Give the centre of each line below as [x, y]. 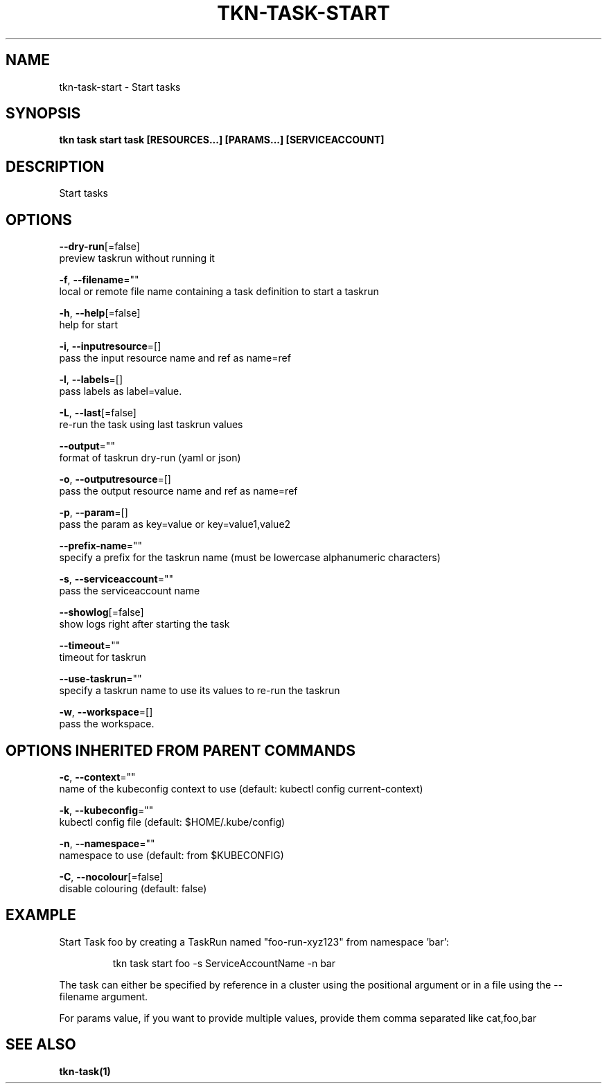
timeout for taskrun [103, 657]
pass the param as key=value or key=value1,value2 [175, 524]
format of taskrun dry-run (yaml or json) [150, 458]
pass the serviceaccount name [130, 591]
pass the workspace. [107, 724]
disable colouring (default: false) [133, 888]
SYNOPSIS [43, 114]
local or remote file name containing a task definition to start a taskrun [219, 292]
